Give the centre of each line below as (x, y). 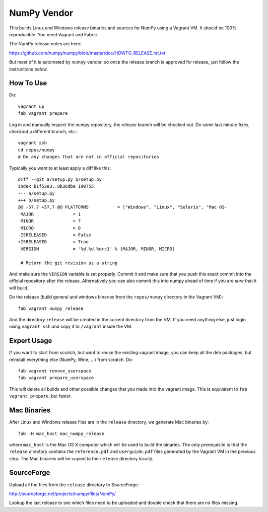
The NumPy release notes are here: (45, 44)
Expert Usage (31, 341)
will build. (19, 288)
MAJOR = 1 (51, 214)
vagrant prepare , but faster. (40, 396)
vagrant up (31, 106)
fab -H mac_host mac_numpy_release (61, 434)
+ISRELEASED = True (53, 242)
